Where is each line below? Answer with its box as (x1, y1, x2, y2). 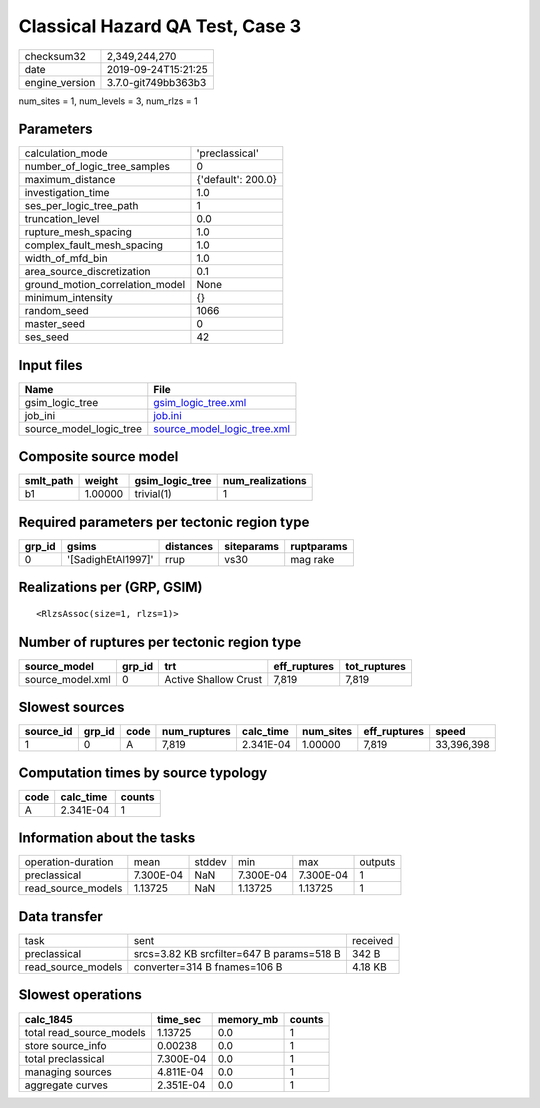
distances (165, 540, 214, 553)
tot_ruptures (345, 659, 407, 673)
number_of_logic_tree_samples (24, 160, 170, 174)
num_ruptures (161, 725, 231, 739)
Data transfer (18, 908, 104, 925)
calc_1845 (24, 1012, 74, 1026)
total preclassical (24, 1051, 105, 1065)
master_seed (24, 317, 85, 331)
